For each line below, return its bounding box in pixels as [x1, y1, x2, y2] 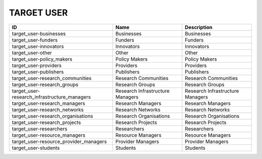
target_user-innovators [12, 43, 64, 49]
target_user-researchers [12, 125, 67, 132]
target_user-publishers [12, 68, 64, 75]
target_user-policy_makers [12, 56, 73, 63]
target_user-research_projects [12, 119, 81, 126]
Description [184, 24, 213, 31]
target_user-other [12, 49, 52, 56]
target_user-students [12, 144, 60, 151]
